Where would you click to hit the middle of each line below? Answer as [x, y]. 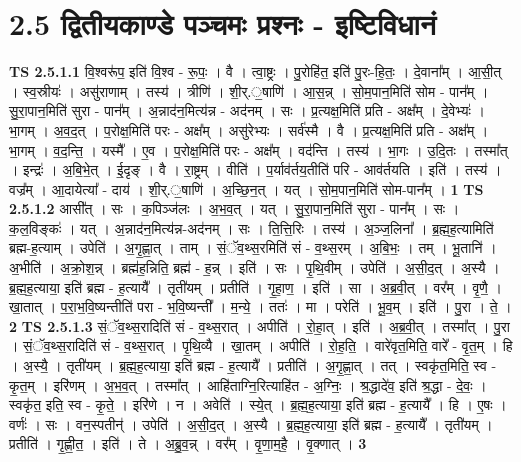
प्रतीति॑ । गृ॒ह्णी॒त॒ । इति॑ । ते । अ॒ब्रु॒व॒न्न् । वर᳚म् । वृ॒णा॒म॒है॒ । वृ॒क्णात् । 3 [188, 443]
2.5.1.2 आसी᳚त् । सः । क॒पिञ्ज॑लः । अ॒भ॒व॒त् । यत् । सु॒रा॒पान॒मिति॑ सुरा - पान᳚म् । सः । [234, 208]
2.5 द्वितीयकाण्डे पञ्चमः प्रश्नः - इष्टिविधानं [222, 23]
